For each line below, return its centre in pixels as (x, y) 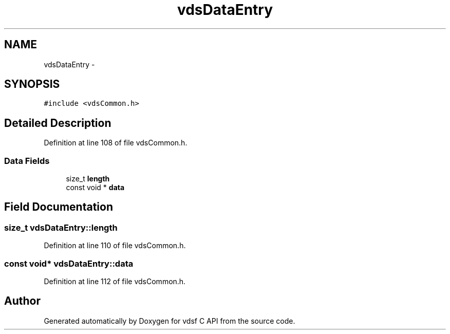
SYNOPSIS (32, 84)
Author (22, 301)
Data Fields (27, 161)
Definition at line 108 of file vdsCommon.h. (116, 143)
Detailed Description (58, 123)
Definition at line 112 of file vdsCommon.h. (115, 281)
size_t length (88, 179)
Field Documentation (59, 207)
